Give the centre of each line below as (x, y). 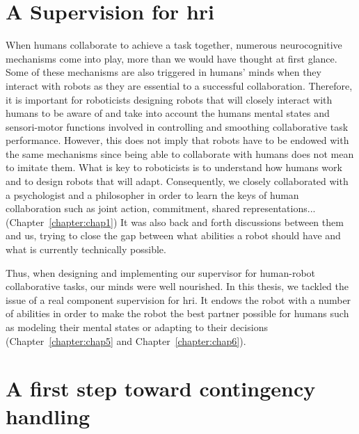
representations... (279, 208)
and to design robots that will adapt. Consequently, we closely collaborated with (177, 181)
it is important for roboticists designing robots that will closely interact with (169, 99)
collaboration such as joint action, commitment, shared (123, 208)
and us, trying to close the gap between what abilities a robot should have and (173, 235)
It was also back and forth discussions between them (232, 222)
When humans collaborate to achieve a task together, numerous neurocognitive (174, 45)
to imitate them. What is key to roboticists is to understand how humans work (174, 167)
